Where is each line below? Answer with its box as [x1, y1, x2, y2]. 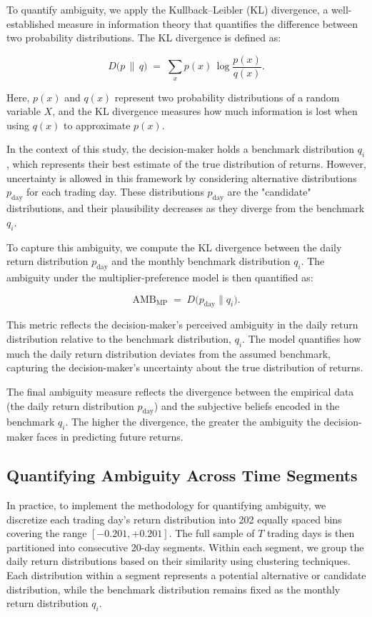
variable [6, 104, 41, 119]
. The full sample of [169, 526, 255, 541]
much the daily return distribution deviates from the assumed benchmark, [6, 346, 331, 361]
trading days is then [267, 526, 355, 541]
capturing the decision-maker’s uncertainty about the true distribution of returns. [6, 360, 363, 375]
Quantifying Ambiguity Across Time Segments [6, 464, 358, 486]
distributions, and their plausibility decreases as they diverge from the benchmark [6, 201, 365, 216]
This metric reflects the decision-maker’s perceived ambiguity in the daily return [6, 317, 358, 332]
